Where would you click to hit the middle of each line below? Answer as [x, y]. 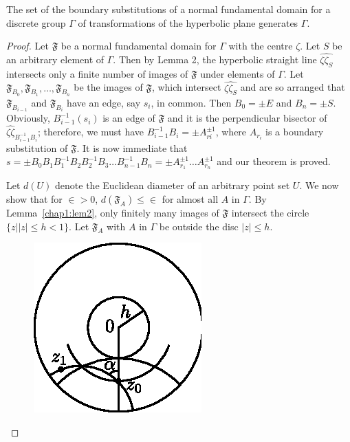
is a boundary [295, 132]
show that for [34, 198]
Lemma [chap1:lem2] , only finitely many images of [113, 212]
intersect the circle [270, 212]
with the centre [261, 46]
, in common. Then [191, 102]
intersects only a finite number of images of [97, 73]
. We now [319, 185]
